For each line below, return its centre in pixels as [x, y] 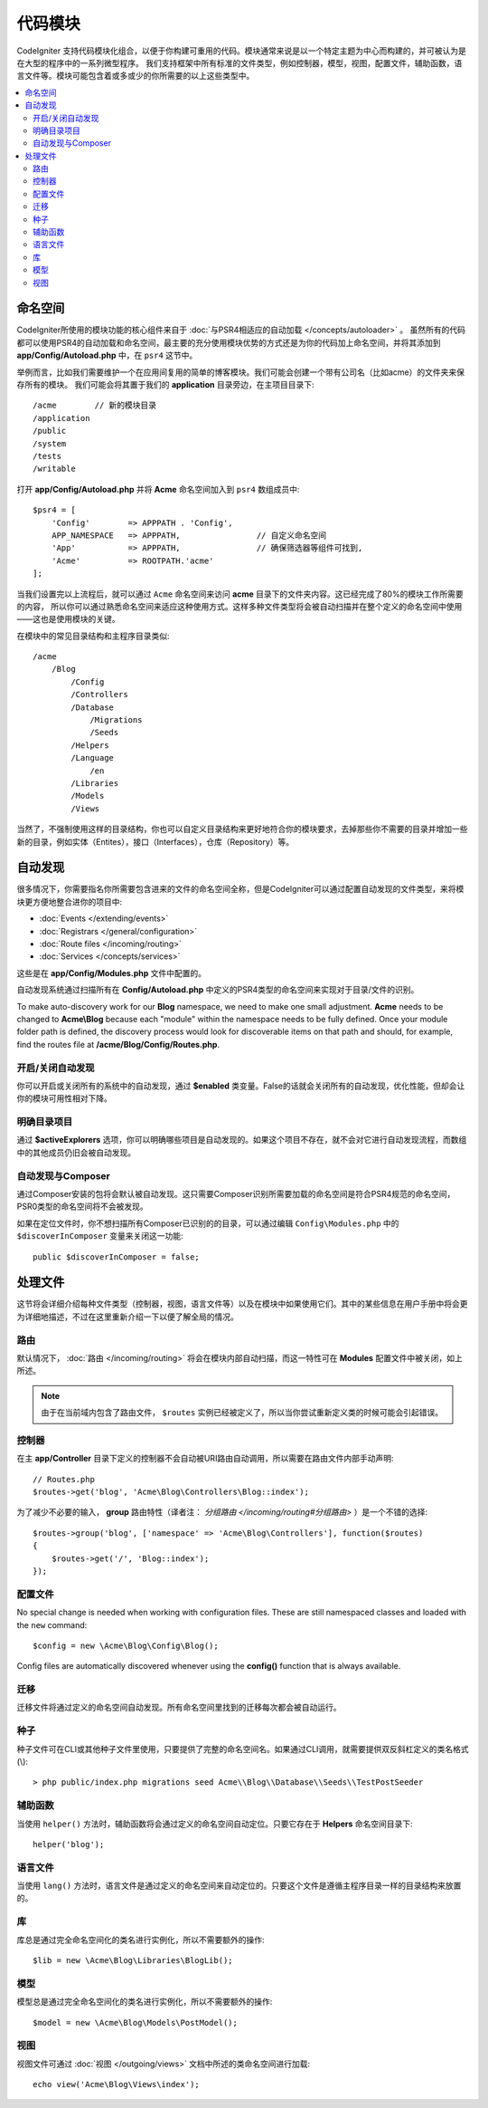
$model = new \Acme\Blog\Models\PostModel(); [136, 2022]
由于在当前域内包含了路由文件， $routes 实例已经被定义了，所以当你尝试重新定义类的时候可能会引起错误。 [242, 1413]
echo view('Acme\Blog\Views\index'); [117, 2084]
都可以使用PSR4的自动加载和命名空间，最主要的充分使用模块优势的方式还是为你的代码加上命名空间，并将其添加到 [229, 342]
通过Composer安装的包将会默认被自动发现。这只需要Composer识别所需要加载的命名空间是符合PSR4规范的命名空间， [236, 1193]
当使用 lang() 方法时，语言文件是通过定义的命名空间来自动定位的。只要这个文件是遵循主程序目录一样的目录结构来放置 [239, 1886]
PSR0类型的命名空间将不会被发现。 [82, 1207]
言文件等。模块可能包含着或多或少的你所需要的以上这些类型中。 [136, 76]
